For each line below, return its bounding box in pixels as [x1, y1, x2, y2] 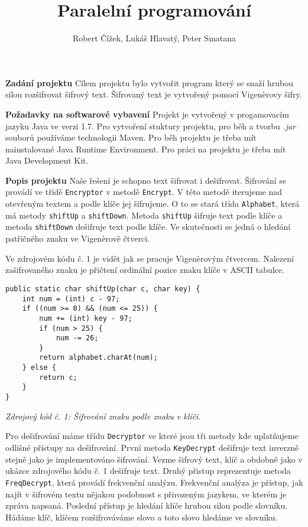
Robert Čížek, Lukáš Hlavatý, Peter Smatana [72, 32, 236, 44]
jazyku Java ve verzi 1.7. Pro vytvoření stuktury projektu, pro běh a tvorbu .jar [5, 119, 296, 132]
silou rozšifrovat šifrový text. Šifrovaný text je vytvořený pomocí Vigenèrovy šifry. [5, 88, 302, 100]
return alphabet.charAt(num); [39, 353, 158, 362]
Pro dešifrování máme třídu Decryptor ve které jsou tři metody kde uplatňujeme [5, 430, 299, 442]
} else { [22, 363, 56, 372]
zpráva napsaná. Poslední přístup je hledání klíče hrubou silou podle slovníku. [5, 499, 288, 512]
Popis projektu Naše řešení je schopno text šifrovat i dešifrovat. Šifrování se [5, 174, 287, 186]
